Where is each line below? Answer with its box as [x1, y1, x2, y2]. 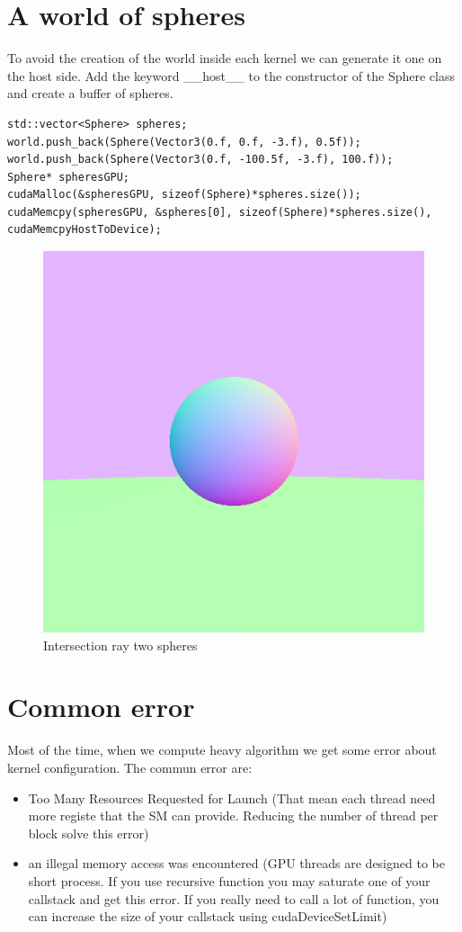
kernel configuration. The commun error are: [7, 757, 253, 776]
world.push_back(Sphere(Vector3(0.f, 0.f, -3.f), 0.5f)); [7, 135, 361, 148]
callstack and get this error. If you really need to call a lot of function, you [28, 889, 440, 908]
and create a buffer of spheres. [7, 84, 173, 103]
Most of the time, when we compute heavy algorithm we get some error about [7, 740, 437, 759]
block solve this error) [28, 823, 149, 842]
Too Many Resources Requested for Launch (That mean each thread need [28, 788, 436, 807]
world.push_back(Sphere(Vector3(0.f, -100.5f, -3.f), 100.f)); [7, 153, 394, 166]
